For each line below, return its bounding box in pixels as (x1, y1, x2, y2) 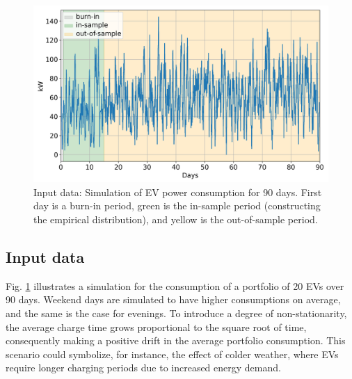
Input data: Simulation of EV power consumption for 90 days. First (33, 184, 322, 199)
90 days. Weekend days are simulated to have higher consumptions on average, (6, 292, 341, 307)
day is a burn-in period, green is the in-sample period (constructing (33, 198, 321, 213)
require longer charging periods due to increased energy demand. (6, 360, 281, 375)
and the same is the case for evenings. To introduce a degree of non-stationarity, (6, 306, 347, 320)
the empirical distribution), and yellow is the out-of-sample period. (33, 212, 318, 227)
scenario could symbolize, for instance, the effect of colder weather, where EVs (6, 346, 339, 361)
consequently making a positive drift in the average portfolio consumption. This (6, 333, 346, 348)
